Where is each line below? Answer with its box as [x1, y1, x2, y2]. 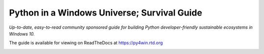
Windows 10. [9, 31, 35, 36]
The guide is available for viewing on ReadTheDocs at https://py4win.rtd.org [9, 40, 163, 46]
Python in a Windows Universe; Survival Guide [9, 7, 202, 18]
